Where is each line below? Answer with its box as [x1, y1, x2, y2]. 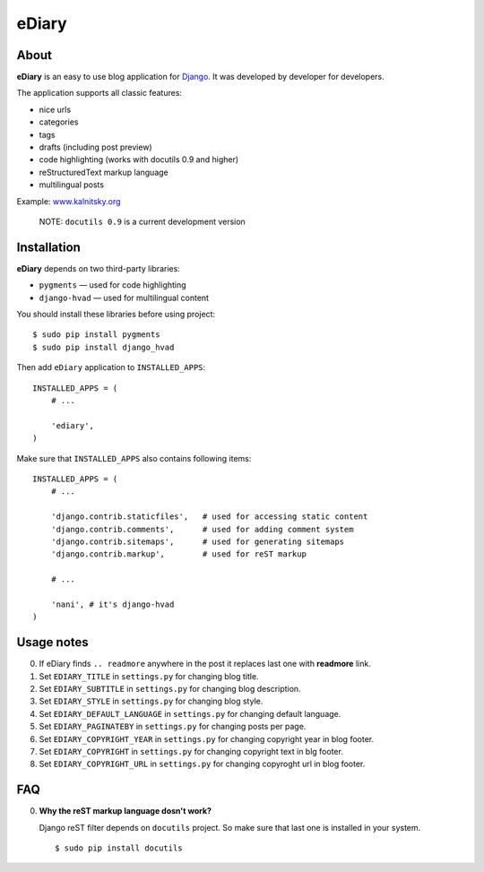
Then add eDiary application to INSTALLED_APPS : [16, 362, 206, 373]
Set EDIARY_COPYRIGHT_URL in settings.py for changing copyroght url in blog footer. [39, 758, 366, 770]
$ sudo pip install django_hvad [32, 341, 175, 352]
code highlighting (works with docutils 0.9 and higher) [39, 154, 239, 165]
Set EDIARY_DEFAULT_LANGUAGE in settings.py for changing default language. [39, 708, 341, 719]
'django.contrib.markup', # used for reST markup [50, 549, 307, 559]
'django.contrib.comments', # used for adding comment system [50, 524, 354, 534]
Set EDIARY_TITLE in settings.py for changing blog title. [39, 670, 259, 681]
